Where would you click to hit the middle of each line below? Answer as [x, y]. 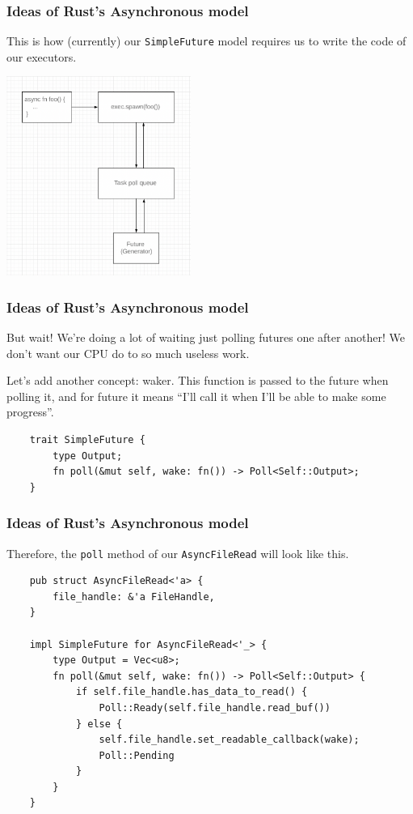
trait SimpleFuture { [87, 439]
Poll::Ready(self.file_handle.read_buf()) [215, 707]
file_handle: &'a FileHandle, [134, 597]
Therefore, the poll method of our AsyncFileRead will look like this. [178, 553]
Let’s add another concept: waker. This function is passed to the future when [198, 380]
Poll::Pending [137, 755]
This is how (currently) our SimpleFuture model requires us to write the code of [206, 41]
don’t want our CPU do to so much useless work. [128, 353]
